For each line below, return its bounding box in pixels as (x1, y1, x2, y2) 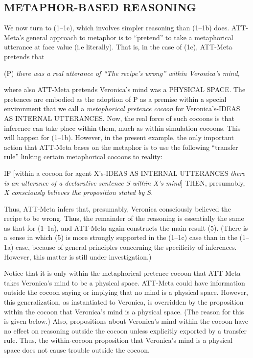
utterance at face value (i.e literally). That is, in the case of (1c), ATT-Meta (4, 42, 232, 52)
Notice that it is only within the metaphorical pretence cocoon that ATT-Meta (4, 268, 241, 278)
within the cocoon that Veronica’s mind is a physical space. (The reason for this (4, 306, 244, 316)
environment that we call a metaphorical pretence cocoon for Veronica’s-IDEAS (4, 103, 240, 114)
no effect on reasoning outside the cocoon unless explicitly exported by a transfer (4, 325, 247, 335)
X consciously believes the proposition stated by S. (4, 187, 153, 197)
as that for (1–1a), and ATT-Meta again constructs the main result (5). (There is (4, 222, 248, 233)
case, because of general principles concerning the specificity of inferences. (16, 242, 237, 252)
